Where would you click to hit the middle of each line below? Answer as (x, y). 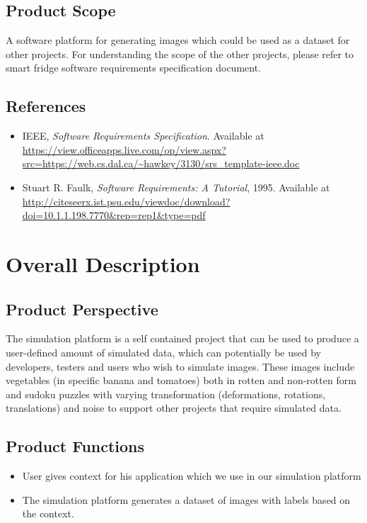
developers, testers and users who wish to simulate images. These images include (180, 366)
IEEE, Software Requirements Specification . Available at (143, 136)
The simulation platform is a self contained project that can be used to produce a (182, 338)
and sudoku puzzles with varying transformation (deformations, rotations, (166, 394)
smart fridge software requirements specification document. (133, 68)
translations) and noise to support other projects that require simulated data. (174, 408)
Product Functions (75, 446)
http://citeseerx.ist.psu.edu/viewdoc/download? (126, 201)
